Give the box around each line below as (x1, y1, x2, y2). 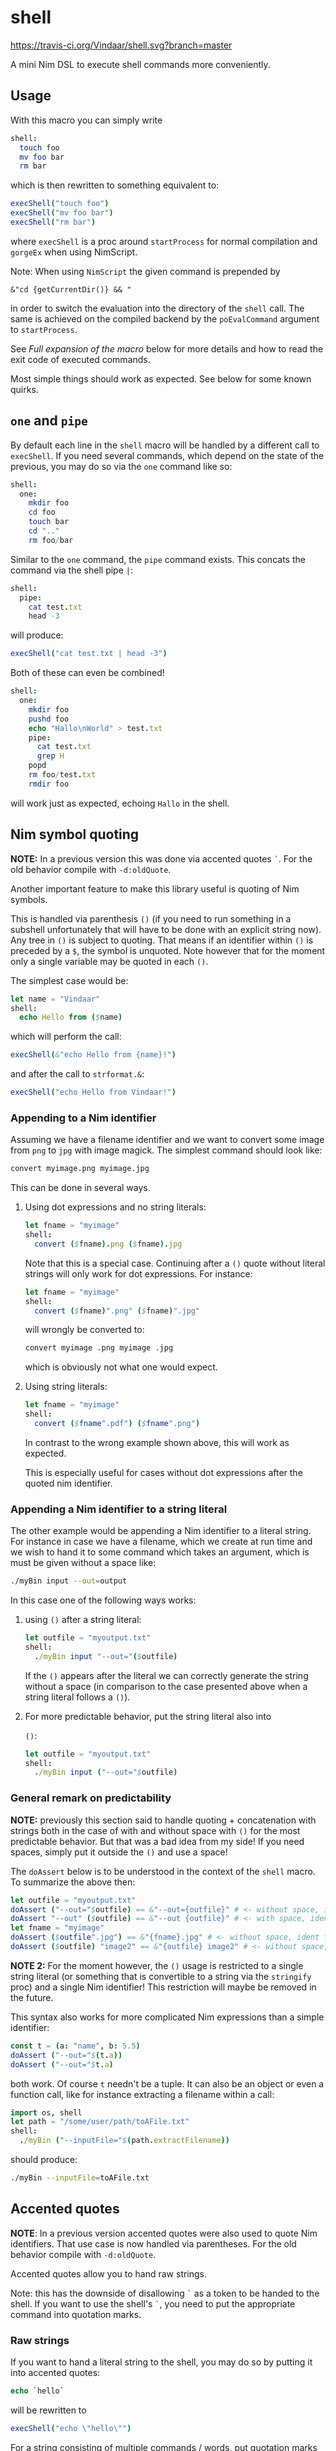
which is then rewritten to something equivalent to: (10, 179, 220, 191)
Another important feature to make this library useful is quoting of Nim (10, 882, 300, 895)
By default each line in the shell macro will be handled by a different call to (10, 439, 320, 451)
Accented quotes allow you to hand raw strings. (10, 2267, 208, 2280)
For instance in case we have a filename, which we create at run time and (10, 1536, 313, 1548)
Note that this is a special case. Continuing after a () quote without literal (24, 1257, 326, 1269)
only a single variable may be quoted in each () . (10, 955, 209, 967)
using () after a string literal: (24, 1614, 142, 1626)
